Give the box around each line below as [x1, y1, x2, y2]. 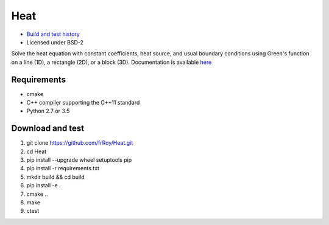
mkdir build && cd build [26, 173, 85, 181]
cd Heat [26, 148, 47, 155]
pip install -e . [26, 182, 61, 189]
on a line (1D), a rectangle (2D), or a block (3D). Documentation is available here [11, 58, 212, 66]
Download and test [11, 123, 85, 134]
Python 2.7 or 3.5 [26, 107, 70, 115]
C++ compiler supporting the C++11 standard [26, 99, 140, 106]
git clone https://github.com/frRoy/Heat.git [26, 139, 133, 147]
